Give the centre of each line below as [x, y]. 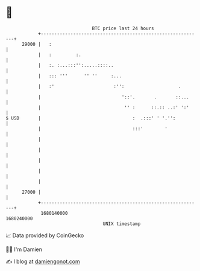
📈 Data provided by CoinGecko [45, 235]
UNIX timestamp [122, 224]
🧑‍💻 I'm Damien [24, 249]
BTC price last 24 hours [123, 28]
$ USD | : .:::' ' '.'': [91, 118]
